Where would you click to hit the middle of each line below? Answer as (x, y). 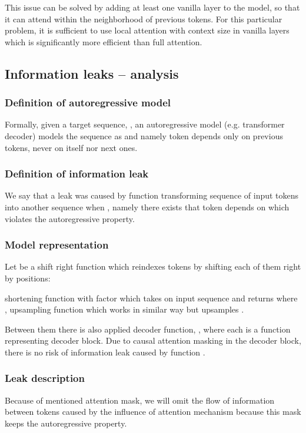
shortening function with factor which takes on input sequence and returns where (151, 298)
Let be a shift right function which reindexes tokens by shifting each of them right (153, 266)
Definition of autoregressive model (88, 103)
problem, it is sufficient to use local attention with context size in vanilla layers (147, 30)
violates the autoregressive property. (70, 218)
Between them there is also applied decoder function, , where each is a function (148, 329)
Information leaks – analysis (92, 73)
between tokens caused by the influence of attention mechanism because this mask (153, 412)
